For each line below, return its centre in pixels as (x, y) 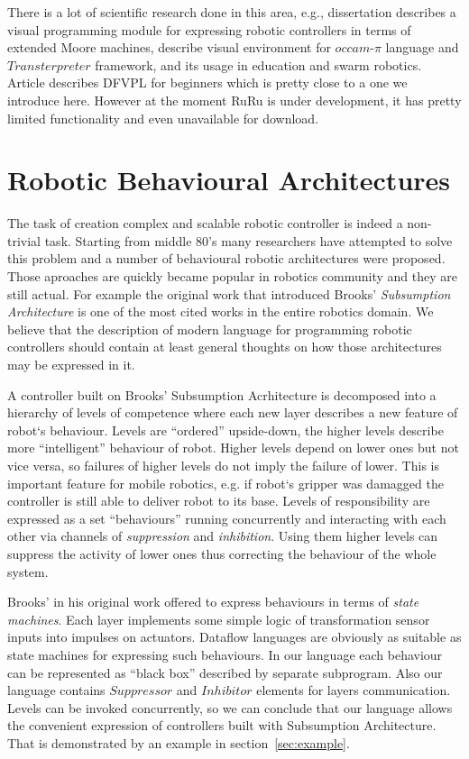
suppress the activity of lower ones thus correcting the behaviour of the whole (222, 553)
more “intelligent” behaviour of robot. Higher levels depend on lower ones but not (233, 448)
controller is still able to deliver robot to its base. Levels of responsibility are (219, 501)
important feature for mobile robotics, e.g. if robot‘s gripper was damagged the (225, 483)
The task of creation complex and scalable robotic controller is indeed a (205, 223)
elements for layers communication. (354, 690)
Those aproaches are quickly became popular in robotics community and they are (232, 276)
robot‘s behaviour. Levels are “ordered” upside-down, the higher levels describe (225, 430)
